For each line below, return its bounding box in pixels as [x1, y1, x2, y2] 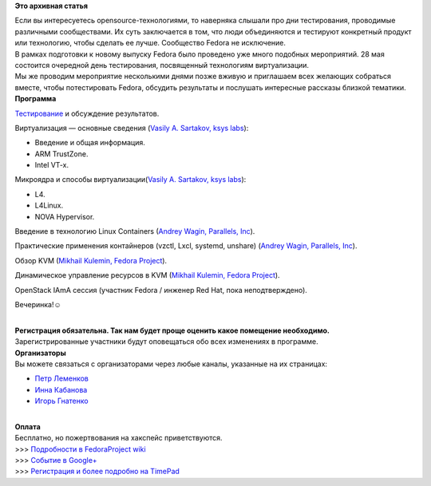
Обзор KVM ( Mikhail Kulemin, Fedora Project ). [14, 255, 168, 265]
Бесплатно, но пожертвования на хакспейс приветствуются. [14, 433, 223, 443]
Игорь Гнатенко [34, 396, 89, 406]
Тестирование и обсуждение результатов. [14, 109, 160, 118]
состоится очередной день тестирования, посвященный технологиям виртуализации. [14, 60, 310, 69]
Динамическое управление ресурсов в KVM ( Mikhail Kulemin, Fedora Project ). [14, 271, 280, 280]
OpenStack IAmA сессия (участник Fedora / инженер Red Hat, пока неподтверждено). [14, 285, 307, 294]
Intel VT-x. [34, 160, 69, 170]
